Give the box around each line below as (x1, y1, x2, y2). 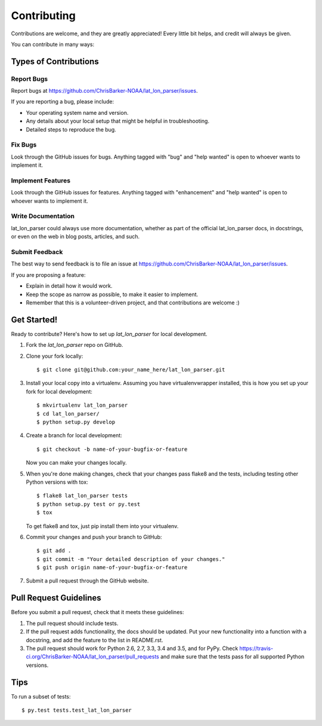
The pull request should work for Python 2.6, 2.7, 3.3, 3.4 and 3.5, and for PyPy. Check (26, 645, 239, 652)
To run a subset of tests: (11, 693, 71, 700)
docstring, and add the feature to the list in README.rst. (26, 636, 163, 643)
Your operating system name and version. (26, 109, 129, 116)
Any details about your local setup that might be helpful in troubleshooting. (26, 117, 210, 125)
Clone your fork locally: (26, 352, 83, 359)
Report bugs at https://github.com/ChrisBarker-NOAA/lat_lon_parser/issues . (11, 87, 198, 94)
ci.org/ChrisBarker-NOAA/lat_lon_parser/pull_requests (26, 653, 159, 660)
